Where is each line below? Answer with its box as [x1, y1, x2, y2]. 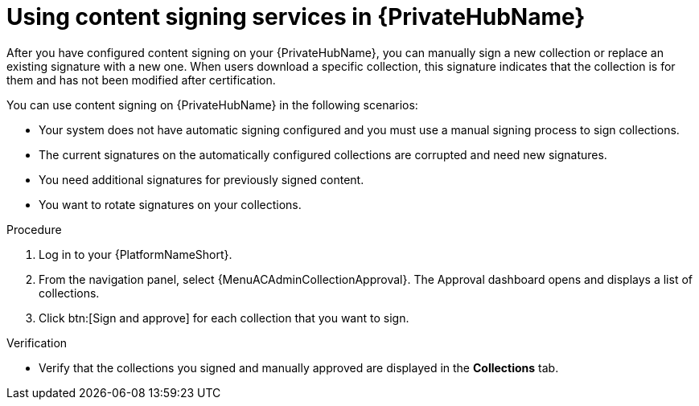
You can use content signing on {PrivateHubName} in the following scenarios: [6, 97, 418, 112]
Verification [6, 335, 68, 350]
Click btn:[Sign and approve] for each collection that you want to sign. [39, 310, 409, 325]
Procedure [6, 222, 62, 236]
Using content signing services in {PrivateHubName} [6, 3, 586, 31]
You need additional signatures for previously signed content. [39, 172, 364, 187]
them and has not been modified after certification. [6, 72, 276, 87]
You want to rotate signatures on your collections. [39, 197, 302, 211]
